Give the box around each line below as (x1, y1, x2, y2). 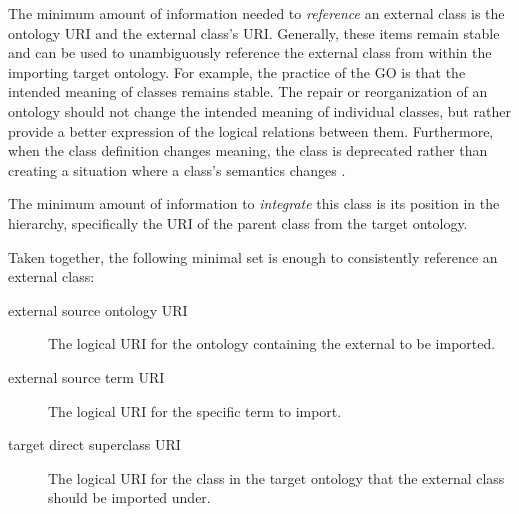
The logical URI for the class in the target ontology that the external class (48, 467, 505, 488)
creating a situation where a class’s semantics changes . (8, 159, 346, 180)
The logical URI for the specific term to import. (48, 400, 342, 421)
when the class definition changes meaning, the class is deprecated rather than (8, 140, 488, 161)
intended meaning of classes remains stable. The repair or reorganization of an (8, 81, 488, 102)
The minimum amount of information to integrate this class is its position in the (8, 193, 500, 214)
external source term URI (8, 366, 165, 387)
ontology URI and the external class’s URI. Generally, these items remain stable (8, 22, 500, 43)
